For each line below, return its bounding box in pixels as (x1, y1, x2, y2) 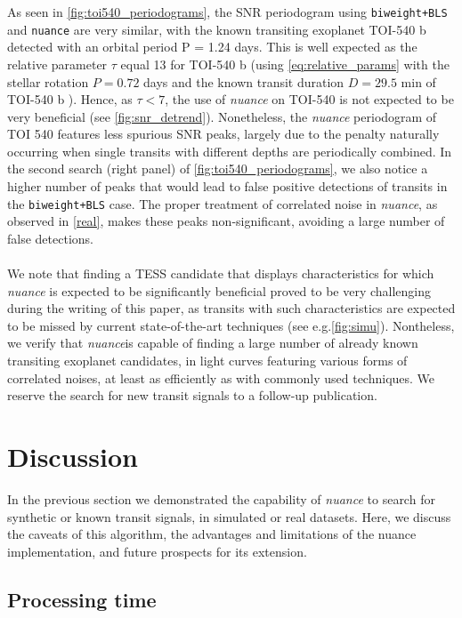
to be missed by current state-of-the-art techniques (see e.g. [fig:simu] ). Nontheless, (7, 316, 455, 334)
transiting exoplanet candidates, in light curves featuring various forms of (7, 351, 408, 370)
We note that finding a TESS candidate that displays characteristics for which (7, 264, 434, 283)
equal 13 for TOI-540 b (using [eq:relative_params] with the (120, 54, 450, 73)
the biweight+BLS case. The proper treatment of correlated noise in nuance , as (7, 194, 438, 213)
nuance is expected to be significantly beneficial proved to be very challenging (7, 281, 432, 300)
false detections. (7, 229, 93, 247)
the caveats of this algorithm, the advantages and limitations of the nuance (7, 525, 417, 543)
